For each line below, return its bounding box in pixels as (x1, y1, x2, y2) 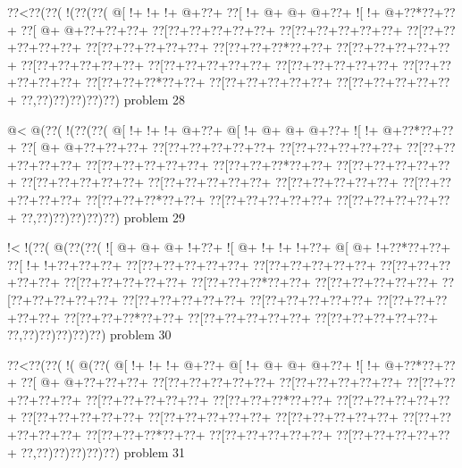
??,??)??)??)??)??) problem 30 (7, 325, 172, 344)
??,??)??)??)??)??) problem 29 (21, 207, 186, 226)
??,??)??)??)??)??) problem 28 (21, 89, 186, 108)
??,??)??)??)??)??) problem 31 (21, 442, 186, 461)
